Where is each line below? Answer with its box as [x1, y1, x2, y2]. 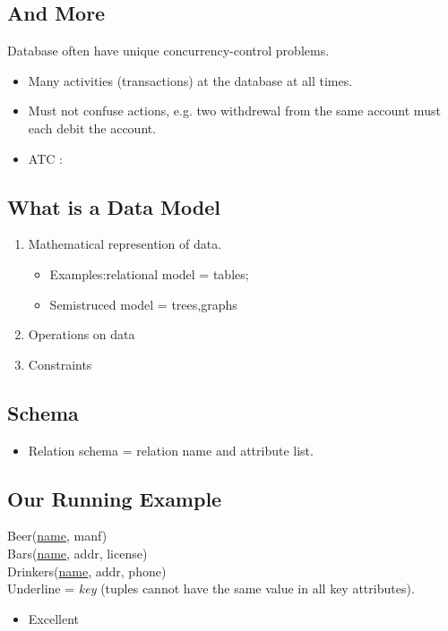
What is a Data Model [7, 192, 220, 220]
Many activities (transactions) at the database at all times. [28, 71, 353, 90]
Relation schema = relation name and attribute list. [28, 440, 314, 459]
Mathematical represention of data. [28, 234, 222, 253]
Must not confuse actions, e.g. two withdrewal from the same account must [28, 101, 441, 120]
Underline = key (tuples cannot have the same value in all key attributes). [7, 579, 415, 598]
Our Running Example [7, 484, 222, 512]
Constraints [28, 354, 92, 373]
